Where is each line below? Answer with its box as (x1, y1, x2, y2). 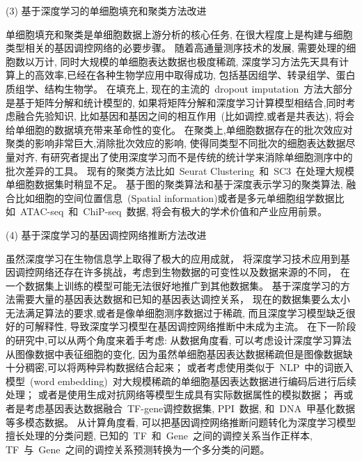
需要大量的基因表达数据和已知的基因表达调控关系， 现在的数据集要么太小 (15, 292, 350, 306)
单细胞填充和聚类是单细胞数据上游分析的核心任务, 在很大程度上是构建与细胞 (6, 26, 353, 41)
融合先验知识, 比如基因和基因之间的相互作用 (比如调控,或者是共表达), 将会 (15, 109, 354, 123)
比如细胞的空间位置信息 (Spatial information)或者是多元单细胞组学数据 (15, 190, 335, 205)
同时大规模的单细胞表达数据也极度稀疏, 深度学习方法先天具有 (60, 54, 340, 68)
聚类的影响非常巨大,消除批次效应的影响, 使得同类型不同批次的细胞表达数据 (6, 136, 346, 150)
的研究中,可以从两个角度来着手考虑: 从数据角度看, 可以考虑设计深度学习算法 (6, 333, 352, 347)
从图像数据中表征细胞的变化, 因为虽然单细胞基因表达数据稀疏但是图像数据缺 (6, 346, 353, 361)
